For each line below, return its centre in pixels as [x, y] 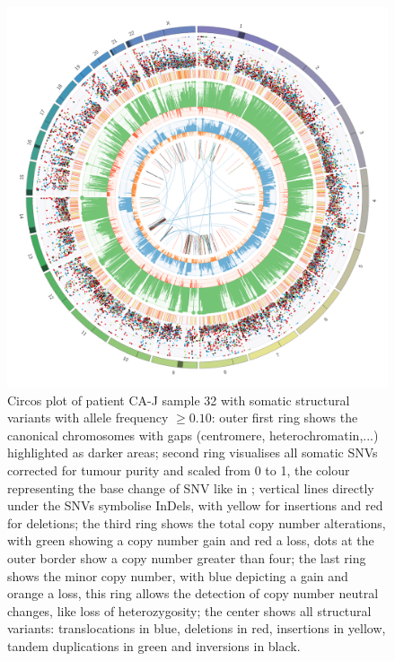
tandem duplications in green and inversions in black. [154, 645]
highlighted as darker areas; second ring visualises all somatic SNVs [193, 452]
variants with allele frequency [88, 417]
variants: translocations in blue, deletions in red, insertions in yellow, [197, 628]
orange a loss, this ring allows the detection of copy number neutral [193, 593]
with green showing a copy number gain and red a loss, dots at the [191, 540]
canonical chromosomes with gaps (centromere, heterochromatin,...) [193, 435]
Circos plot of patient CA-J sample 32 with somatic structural [179, 400]
